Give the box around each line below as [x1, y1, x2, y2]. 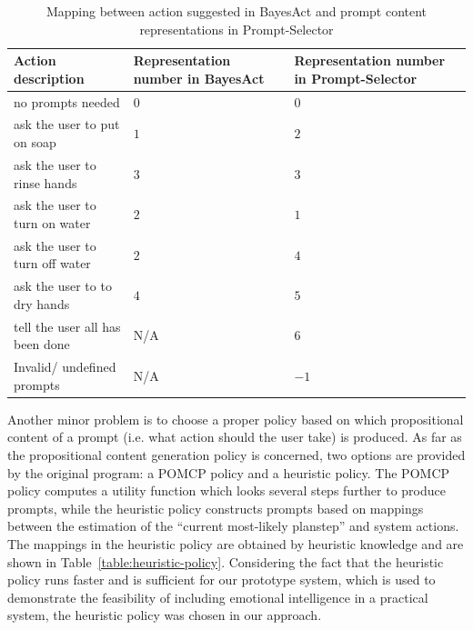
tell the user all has [14, 316, 121, 335]
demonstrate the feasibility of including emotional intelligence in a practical [7, 587, 428, 606]
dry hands [14, 294, 70, 313]
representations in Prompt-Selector [139, 19, 334, 38]
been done [14, 335, 70, 354]
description [14, 68, 85, 87]
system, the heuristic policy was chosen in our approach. [7, 605, 322, 625]
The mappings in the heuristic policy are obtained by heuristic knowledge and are [7, 534, 464, 553]
